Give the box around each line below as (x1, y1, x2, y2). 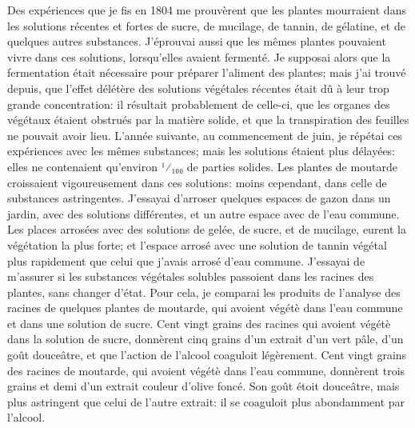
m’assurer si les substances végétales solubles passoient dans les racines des (7, 268, 374, 285)
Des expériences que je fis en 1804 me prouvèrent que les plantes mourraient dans (7, 2, 406, 18)
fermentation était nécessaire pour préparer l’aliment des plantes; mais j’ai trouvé (7, 64, 406, 81)
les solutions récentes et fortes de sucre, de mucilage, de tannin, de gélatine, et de (7, 17, 405, 34)
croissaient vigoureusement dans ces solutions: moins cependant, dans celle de (7, 174, 387, 190)
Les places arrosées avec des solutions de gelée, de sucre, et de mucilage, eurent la (7, 221, 406, 238)
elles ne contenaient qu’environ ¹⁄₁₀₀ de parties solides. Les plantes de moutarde (7, 158, 397, 174)
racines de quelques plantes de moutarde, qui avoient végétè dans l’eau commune (7, 299, 403, 316)
